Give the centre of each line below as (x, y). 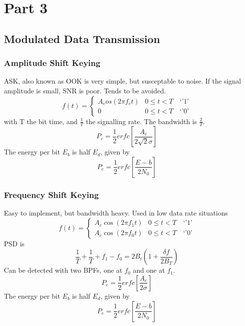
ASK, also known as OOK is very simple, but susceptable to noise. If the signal (122, 81)
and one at (149, 270)
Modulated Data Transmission (82, 38)
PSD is (14, 243)
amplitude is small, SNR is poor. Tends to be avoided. (85, 90)
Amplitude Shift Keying (52, 63)
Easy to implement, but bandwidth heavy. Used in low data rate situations (116, 213)
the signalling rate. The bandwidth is (141, 121)
